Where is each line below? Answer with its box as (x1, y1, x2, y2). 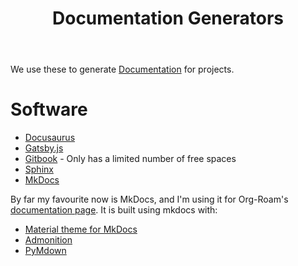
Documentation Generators (51, 7, 284, 30)
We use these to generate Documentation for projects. (10, 63, 235, 76)
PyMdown (24, 245, 67, 257)
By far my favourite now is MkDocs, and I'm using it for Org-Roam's (10, 193, 289, 206)
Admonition (24, 234, 73, 246)
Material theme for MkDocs (24, 223, 138, 236)
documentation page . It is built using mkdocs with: (10, 204, 218, 216)
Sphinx (24, 163, 54, 176)
